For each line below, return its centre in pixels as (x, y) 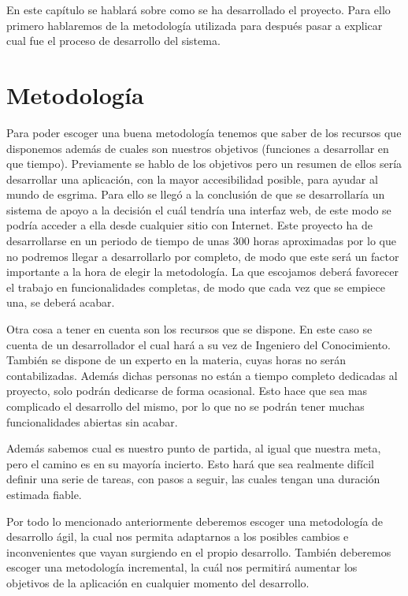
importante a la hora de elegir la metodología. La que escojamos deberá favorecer (202, 272)
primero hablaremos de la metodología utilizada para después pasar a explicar (195, 25)
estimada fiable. (44, 494)
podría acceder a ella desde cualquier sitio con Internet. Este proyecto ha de (189, 225)
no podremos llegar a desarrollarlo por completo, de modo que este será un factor (203, 256)
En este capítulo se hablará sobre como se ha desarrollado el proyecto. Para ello (198, 9)
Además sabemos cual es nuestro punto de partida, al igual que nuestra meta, (194, 448)
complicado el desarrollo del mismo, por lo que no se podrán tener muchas (185, 406)
